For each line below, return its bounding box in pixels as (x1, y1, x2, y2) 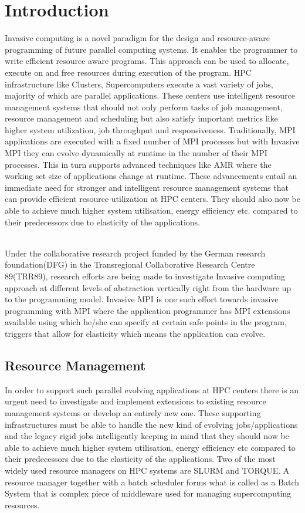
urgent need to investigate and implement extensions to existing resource (5, 395, 266, 407)
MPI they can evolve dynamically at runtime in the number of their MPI (5, 147, 267, 159)
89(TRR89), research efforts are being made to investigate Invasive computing (5, 270, 285, 282)
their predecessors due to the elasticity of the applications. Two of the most (5, 453, 276, 465)
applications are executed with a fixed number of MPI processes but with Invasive (5, 135, 300, 147)
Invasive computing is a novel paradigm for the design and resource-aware (5, 32, 270, 44)
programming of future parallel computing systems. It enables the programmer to (5, 43, 298, 55)
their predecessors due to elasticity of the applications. (5, 215, 200, 228)
